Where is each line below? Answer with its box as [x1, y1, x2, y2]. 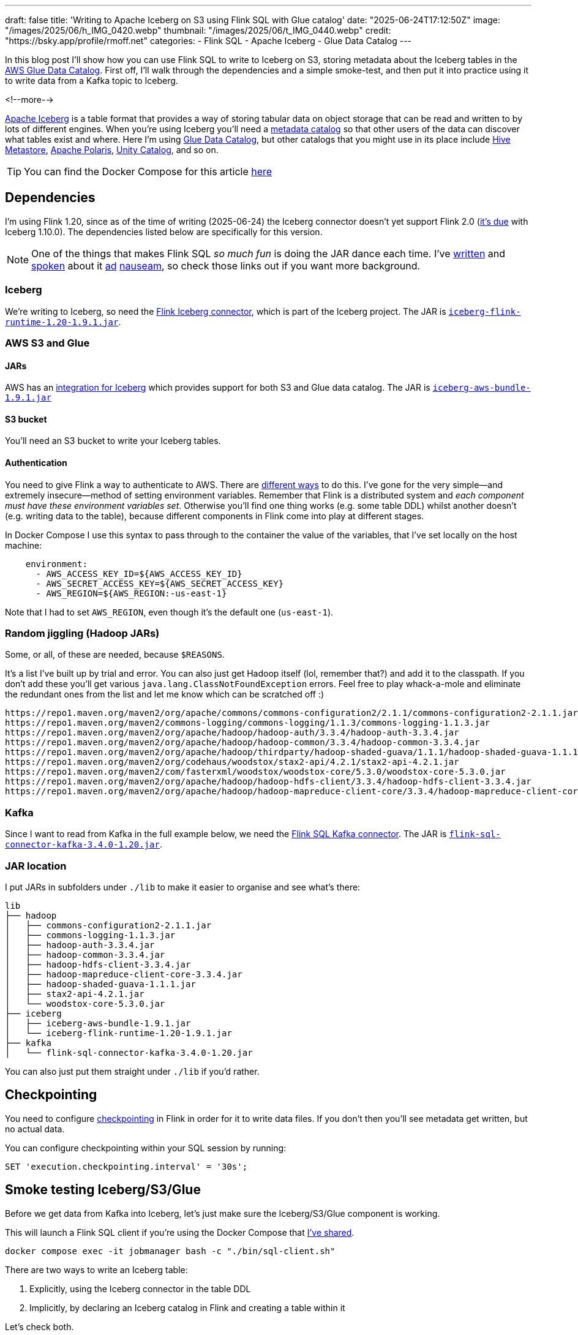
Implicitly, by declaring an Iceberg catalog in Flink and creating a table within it [29, 1302, 345, 1313]
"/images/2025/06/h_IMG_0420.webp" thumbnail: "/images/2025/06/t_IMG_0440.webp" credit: [5, 25, 391, 36]
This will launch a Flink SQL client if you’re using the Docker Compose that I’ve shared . [5, 1227, 355, 1238]
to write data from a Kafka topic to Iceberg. [5, 75, 178, 86]
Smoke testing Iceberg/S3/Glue [5, 1182, 201, 1198]
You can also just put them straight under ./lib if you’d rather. [5, 1066, 260, 1077]
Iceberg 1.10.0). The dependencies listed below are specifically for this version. [5, 226, 323, 237]
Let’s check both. [5, 1321, 74, 1332]
